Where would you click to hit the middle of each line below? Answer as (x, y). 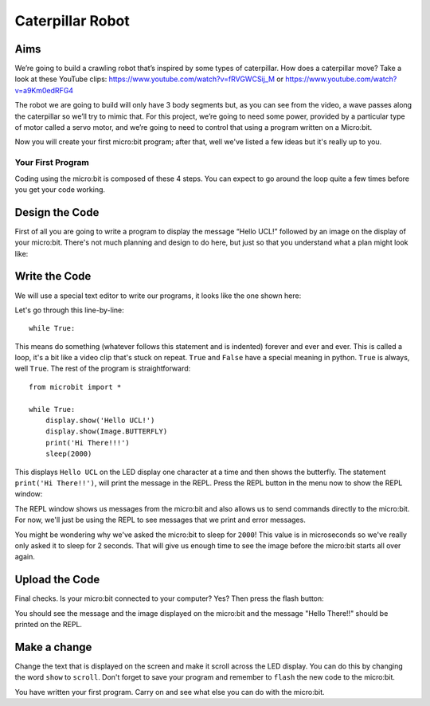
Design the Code (57, 212)
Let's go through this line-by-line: (70, 310)
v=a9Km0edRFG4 (44, 90)
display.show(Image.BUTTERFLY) (106, 431)
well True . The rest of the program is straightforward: (103, 369)
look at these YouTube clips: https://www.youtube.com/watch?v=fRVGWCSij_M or (149, 79)
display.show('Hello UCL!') (100, 421)
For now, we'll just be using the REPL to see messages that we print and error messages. (160, 520)
